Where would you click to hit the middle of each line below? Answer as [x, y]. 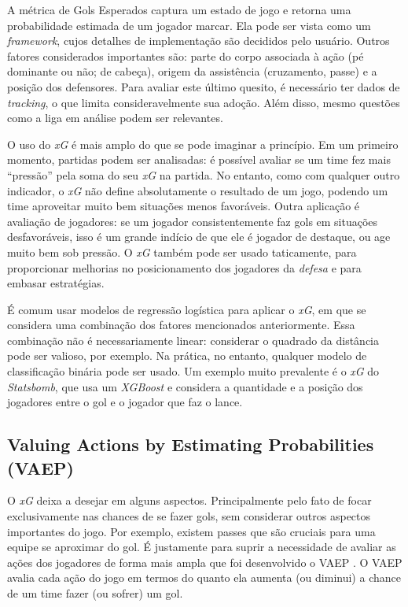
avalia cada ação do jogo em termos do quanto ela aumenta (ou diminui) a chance [204, 577]
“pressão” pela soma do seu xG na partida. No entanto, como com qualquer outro [204, 174]
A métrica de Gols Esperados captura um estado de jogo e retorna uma [179, 9]
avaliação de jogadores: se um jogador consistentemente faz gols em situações [193, 221]
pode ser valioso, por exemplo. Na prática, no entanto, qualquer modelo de [187, 355]
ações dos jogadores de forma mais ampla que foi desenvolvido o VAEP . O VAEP [205, 562]
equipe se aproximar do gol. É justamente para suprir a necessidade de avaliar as [202, 547]
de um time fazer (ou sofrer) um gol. [95, 593]
